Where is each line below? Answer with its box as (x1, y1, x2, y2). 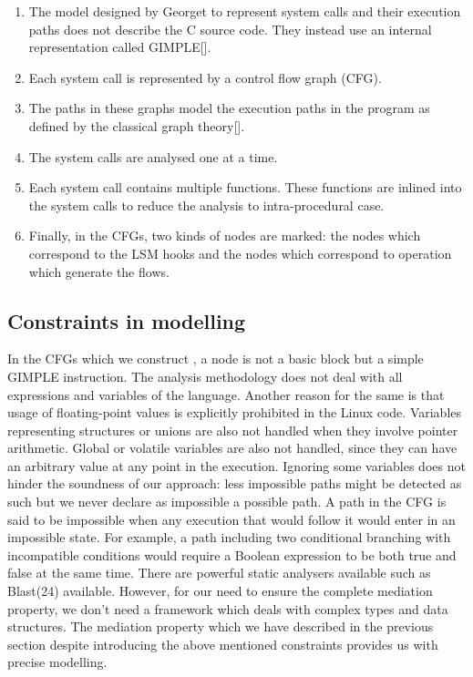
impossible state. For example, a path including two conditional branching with (7, 528, 451, 547)
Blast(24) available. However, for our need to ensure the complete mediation (7, 581, 433, 600)
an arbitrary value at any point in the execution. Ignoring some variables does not (7, 456, 466, 475)
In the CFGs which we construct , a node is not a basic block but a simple (7, 349, 424, 368)
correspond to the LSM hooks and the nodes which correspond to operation (28, 243, 452, 262)
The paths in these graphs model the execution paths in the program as (28, 98, 430, 118)
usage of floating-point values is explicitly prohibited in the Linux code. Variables (7, 403, 462, 422)
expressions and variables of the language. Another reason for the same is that (7, 385, 445, 404)
